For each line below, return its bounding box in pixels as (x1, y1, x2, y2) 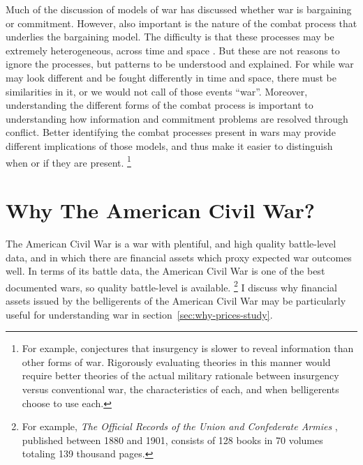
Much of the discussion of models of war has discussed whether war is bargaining (6, 2, 352, 16)
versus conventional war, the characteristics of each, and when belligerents (22, 381, 339, 396)
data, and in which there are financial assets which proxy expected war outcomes (6, 250, 352, 264)
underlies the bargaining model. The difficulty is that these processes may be (6, 29, 334, 44)
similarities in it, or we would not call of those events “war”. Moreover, (6, 84, 308, 98)
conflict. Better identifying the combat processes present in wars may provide (6, 125, 336, 139)
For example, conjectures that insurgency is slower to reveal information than (22, 341, 354, 356)
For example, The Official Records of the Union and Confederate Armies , (22, 419, 338, 434)
